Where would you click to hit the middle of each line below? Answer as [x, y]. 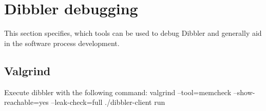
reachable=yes [26, 102]
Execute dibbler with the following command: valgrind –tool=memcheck [118, 92]
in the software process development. [62, 43]
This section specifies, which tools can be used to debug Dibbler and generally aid [133, 33]
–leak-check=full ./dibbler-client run [108, 102]
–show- [244, 92]
